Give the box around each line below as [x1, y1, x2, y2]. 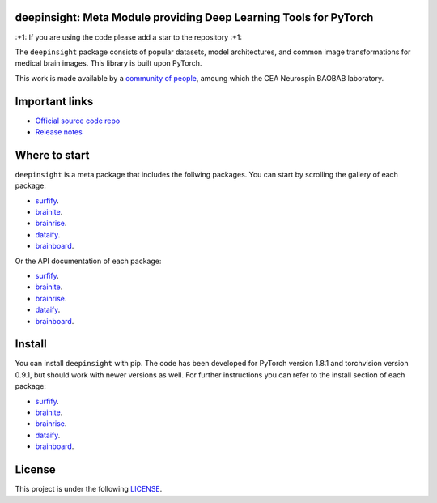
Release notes [35, 126, 83, 137]
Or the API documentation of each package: [15, 256, 162, 266]
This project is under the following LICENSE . [15, 484, 163, 494]
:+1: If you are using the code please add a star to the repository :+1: [15, 32, 243, 42]
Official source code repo [35, 116, 121, 126]
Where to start [15, 148, 90, 162]
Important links [15, 94, 94, 109]
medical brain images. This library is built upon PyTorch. [15, 58, 202, 68]
